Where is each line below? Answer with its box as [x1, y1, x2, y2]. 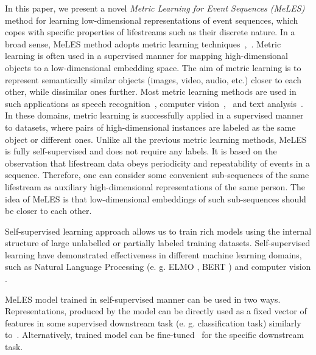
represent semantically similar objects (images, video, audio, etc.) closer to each [5, 73, 302, 86]
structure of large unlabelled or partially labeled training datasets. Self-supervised [5, 236, 311, 249]
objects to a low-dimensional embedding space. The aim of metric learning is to [5, 61, 301, 74]
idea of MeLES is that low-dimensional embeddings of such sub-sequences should [5, 192, 306, 205]
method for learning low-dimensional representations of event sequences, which [5, 13, 298, 26]
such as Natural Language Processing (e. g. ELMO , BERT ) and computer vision [5, 260, 311, 273]
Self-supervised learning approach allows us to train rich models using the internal [5, 224, 312, 237]
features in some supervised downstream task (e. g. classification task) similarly [5, 316, 301, 329]
